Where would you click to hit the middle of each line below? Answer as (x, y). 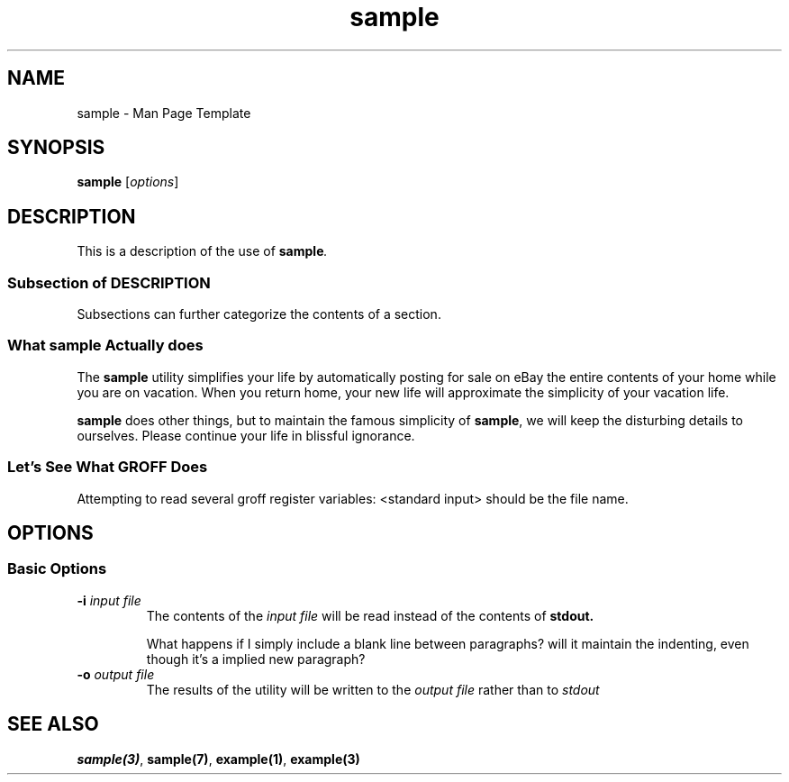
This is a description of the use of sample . (202, 251)
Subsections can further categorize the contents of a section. (259, 314)
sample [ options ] (128, 182)
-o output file (116, 674)
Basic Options (57, 569)
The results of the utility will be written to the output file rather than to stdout (373, 689)
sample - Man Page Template (164, 113)
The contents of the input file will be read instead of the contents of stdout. (370, 615)
